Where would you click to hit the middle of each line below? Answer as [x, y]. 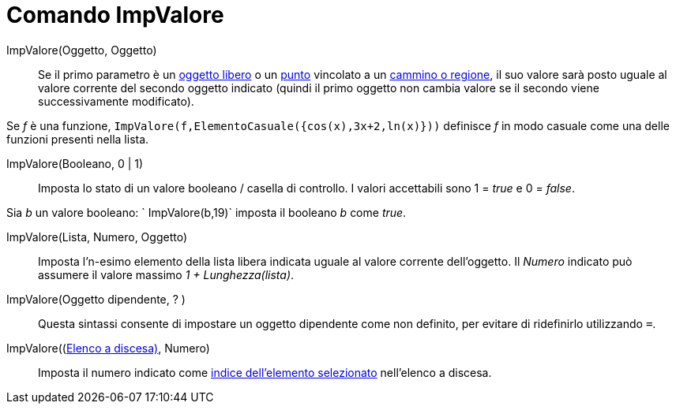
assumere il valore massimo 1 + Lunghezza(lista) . [166, 274]
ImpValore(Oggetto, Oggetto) [82, 50]
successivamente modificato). [116, 101]
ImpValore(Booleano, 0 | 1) [75, 163]
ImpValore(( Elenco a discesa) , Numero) [108, 348]
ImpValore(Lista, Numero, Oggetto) [97, 237]
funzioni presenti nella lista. [78, 139]
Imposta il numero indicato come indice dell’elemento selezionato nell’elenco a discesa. [265, 372]
